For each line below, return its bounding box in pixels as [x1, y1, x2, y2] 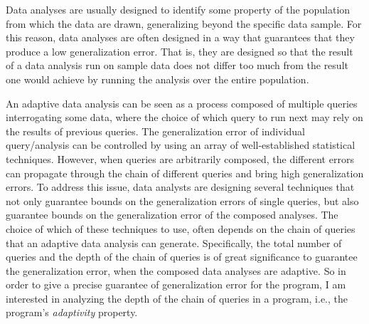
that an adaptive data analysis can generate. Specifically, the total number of [6, 235, 342, 250]
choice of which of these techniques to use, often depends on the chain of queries [6, 221, 355, 236]
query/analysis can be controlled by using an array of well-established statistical [6, 137, 355, 152]
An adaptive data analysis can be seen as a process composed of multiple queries [6, 95, 358, 110]
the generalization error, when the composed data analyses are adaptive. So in [6, 263, 346, 278]
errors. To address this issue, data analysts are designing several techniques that [6, 179, 355, 194]
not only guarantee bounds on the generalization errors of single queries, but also [6, 193, 359, 208]
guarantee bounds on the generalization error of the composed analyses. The [6, 207, 338, 222]
